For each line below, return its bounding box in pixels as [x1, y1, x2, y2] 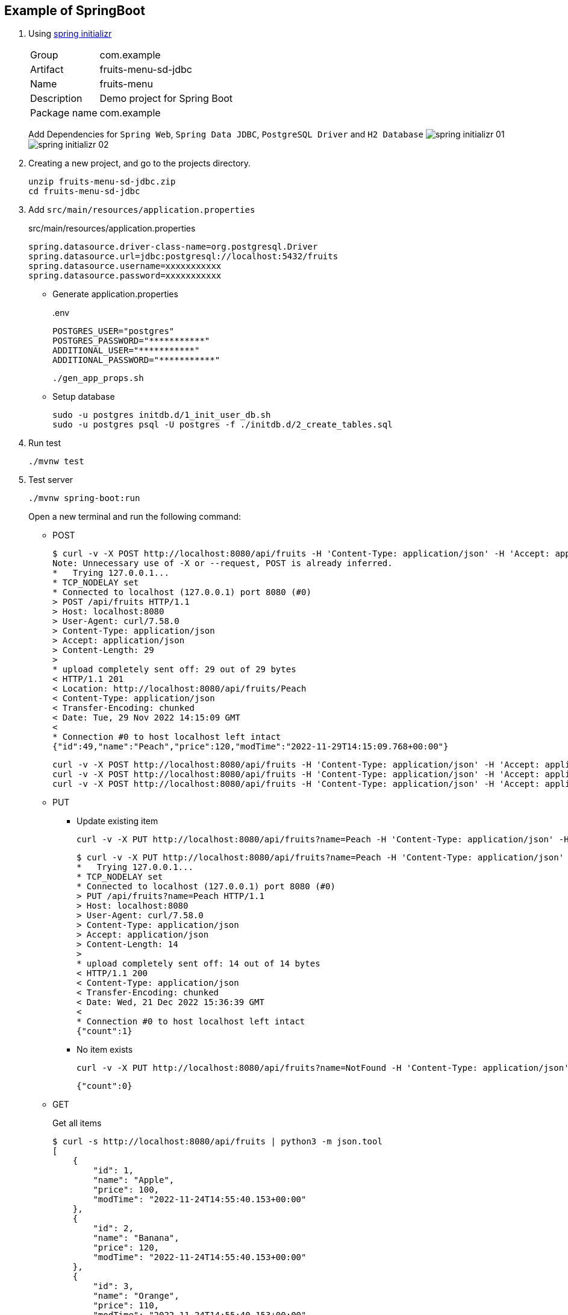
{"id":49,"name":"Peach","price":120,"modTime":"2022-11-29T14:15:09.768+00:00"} [52, 742, 449, 752]
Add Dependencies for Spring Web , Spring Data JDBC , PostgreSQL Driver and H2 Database [28, 129, 424, 140]
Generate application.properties [52, 289, 178, 300]
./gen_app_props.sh [52, 373, 144, 383]
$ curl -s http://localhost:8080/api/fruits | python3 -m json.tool [52, 1137, 382, 1147]
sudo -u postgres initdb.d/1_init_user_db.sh [52, 410, 271, 420]
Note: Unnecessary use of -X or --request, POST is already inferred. [52, 558, 393, 569]
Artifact [30, 63, 64, 76]
